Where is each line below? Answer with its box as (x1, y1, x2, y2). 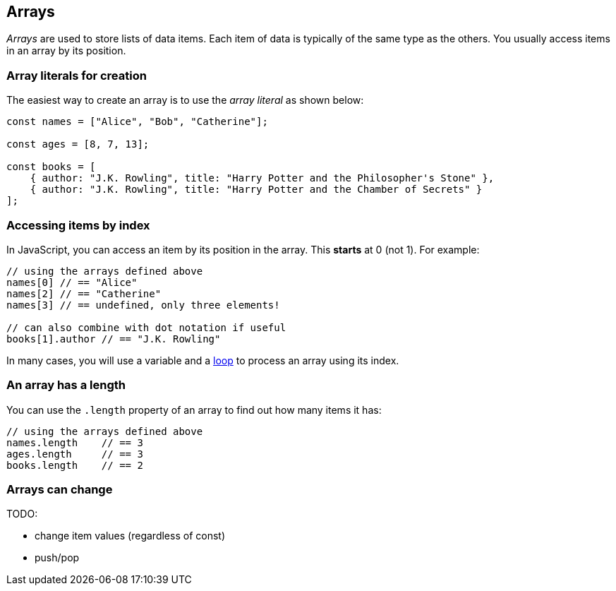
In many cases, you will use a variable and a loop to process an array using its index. (6, 354, 399, 366)
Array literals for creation (6, 68, 147, 83)
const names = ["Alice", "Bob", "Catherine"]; (6, 116, 268, 128)
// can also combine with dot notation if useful (6, 321, 286, 333)
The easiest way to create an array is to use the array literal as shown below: (6, 94, 364, 107)
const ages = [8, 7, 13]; (6, 138, 150, 150)
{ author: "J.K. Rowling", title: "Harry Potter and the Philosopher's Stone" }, (30, 172, 495, 184)
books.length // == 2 (6, 459, 143, 471)
